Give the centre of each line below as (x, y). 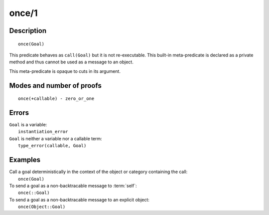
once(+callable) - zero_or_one (56, 99)
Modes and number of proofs (55, 86)
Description (28, 31)
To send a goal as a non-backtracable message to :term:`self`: (73, 186)
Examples (25, 160)
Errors (19, 112)
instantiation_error (43, 132)
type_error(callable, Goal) (52, 146)
